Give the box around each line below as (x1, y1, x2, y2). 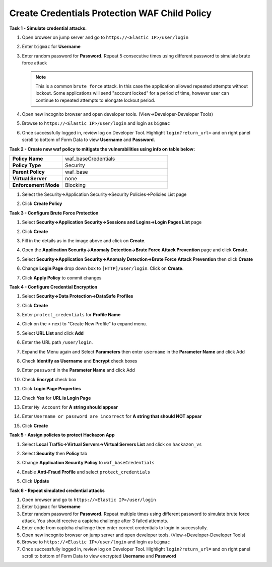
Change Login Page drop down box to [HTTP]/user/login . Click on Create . (22, 265, 184, 271)
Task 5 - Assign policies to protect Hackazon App (9, 432, 115, 438)
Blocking (64, 182, 86, 189)
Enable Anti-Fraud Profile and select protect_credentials (22, 469, 151, 475)
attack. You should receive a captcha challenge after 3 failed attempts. (22, 518, 169, 524)
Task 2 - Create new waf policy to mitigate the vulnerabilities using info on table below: (9, 146, 195, 152)
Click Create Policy (22, 200, 62, 206)
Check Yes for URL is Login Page (22, 395, 91, 401)
